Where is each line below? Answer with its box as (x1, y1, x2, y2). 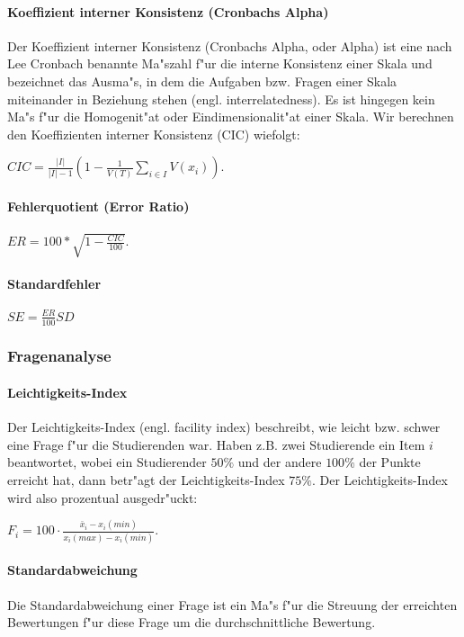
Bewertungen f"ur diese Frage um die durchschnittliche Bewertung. (7, 613, 376, 632)
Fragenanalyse (7, 345, 112, 367)
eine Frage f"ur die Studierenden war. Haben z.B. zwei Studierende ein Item (7, 435, 425, 453)
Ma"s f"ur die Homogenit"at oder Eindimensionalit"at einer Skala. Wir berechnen (7, 107, 454, 126)
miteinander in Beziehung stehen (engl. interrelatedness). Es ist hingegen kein (7, 89, 435, 108)
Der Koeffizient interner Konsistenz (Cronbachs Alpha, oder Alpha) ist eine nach (7, 36, 452, 55)
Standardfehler (7, 274, 102, 292)
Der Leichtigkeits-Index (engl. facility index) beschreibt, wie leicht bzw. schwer (7, 417, 441, 436)
